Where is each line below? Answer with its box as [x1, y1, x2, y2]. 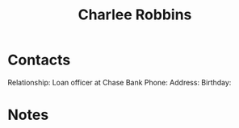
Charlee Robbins [78, 6, 192, 24]
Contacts [7, 51, 71, 69]
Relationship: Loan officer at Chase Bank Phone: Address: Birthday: [7, 77, 232, 87]
